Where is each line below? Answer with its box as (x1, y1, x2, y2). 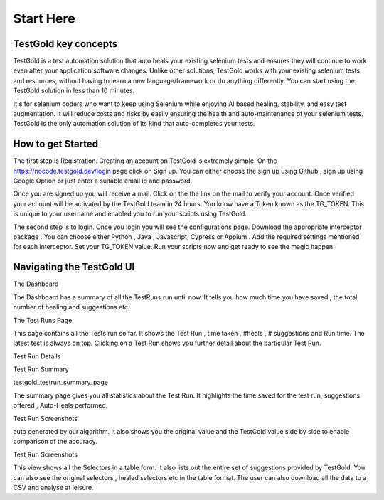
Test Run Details (13, 352, 61, 361)
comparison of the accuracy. (13, 437, 97, 446)
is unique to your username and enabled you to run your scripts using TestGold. (13, 210, 247, 218)
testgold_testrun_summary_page (13, 378, 109, 387)
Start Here (13, 11, 75, 26)
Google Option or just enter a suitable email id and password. (13, 176, 193, 185)
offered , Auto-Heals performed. (13, 401, 108, 410)
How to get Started (13, 138, 99, 150)
